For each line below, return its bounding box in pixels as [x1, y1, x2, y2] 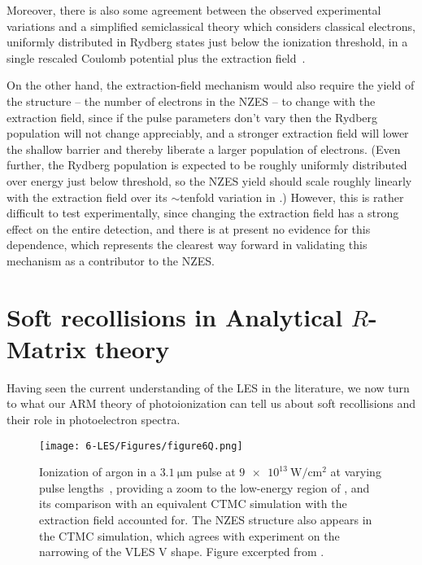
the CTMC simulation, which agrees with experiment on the [39, 527, 340, 544]
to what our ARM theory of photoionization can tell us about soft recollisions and [7, 395, 416, 412]
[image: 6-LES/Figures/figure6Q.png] [39, 440, 243, 452]
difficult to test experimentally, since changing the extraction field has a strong [7, 204, 399, 221]
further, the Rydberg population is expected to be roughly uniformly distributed [7, 156, 407, 173]
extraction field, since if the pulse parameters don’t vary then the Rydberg [7, 108, 378, 125]
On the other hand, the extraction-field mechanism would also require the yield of [7, 77, 415, 94]
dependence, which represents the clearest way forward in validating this [7, 236, 368, 253]
